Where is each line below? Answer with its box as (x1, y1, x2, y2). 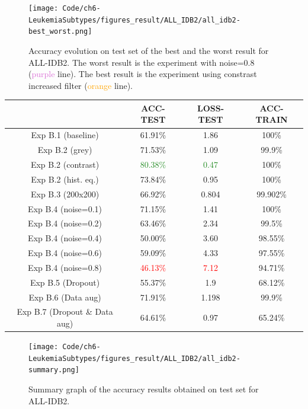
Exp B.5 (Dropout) (30, 276, 100, 288)
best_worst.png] (28, 27, 92, 36)
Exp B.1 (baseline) (31, 129, 99, 141)
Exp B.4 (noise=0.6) (28, 247, 102, 259)
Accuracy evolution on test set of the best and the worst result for (28, 44, 269, 56)
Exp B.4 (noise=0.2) (28, 217, 102, 229)
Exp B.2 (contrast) (30, 158, 100, 170)
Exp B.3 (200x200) (31, 187, 100, 200)
